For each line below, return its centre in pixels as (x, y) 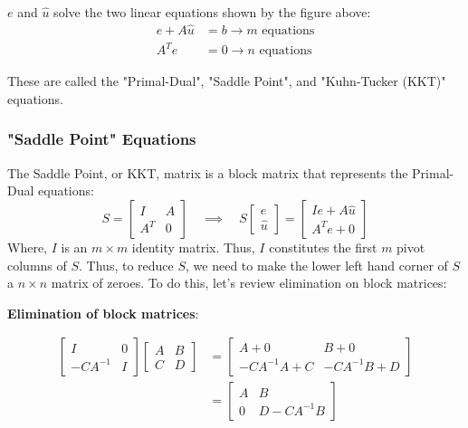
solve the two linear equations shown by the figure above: (212, 12)
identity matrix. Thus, (193, 247)
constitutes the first (323, 247)
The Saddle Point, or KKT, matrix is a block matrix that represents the (208, 172)
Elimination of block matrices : (103, 313)
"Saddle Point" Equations (102, 139)
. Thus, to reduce (126, 265)
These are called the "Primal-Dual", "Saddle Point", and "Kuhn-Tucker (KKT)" (227, 81)
